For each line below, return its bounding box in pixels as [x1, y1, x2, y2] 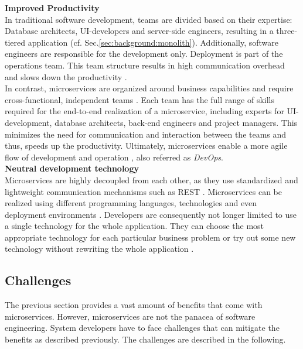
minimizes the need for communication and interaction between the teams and [5, 128, 287, 140]
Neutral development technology [5, 162, 139, 174]
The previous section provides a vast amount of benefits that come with [5, 299, 263, 311]
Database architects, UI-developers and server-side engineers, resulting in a [5, 25, 274, 37]
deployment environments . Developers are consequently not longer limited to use [5, 208, 297, 220]
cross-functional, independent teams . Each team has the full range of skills [5, 93, 275, 105]
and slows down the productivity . [5, 70, 127, 83]
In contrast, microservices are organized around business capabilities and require [5, 82, 294, 94]
